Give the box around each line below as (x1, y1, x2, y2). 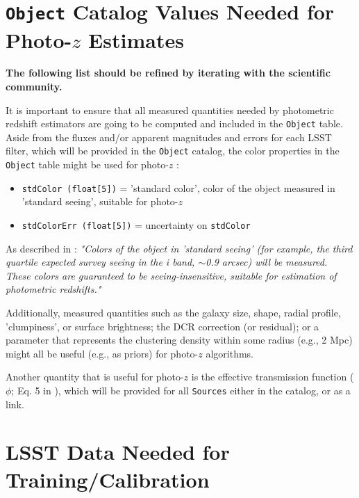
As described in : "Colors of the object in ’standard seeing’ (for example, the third (6, 241, 353, 255)
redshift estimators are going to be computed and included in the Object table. (6, 116, 343, 131)
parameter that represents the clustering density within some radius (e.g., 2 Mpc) (6, 332, 353, 347)
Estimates (88, 25, 184, 54)
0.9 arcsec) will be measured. (206, 255, 328, 269)
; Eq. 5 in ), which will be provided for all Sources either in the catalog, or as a (11, 383, 351, 398)
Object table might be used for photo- (6, 157, 169, 172)
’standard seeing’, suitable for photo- (22, 194, 178, 209)
